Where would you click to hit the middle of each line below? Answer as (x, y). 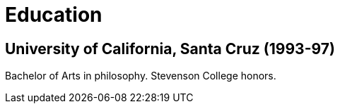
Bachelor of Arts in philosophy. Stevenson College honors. (141, 76)
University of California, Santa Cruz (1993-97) (170, 49)
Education (54, 15)
